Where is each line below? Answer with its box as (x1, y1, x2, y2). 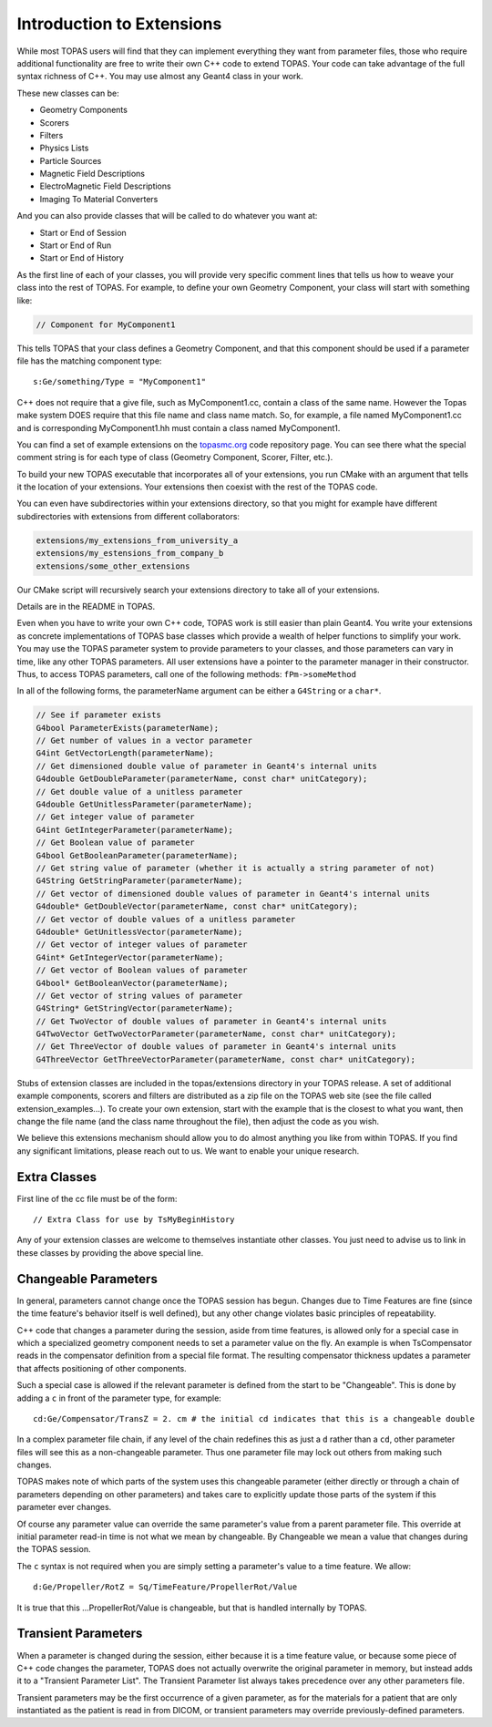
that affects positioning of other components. (16, 1362, 187, 1373)
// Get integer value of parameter (36, 812, 195, 822)
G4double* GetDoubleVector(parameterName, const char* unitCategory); (36, 901, 359, 911)
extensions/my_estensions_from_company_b (36, 548, 224, 559)
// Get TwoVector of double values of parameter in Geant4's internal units (36, 1016, 387, 1026)
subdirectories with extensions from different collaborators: (16, 510, 241, 521)
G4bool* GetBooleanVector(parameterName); (36, 978, 229, 988)
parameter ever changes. (16, 1502, 112, 1513)
